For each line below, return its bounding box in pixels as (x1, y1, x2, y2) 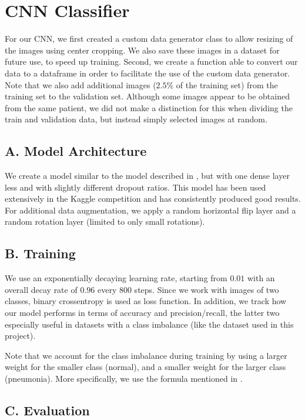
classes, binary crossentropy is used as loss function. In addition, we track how (5, 295, 287, 307)
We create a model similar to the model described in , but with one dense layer (5, 169, 290, 182)
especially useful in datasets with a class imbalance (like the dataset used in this (5, 318, 294, 330)
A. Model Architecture (5, 142, 147, 160)
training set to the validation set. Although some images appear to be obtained (5, 90, 290, 102)
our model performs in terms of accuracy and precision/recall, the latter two (5, 306, 280, 319)
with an (247, 272, 275, 284)
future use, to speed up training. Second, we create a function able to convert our (5, 55, 298, 68)
